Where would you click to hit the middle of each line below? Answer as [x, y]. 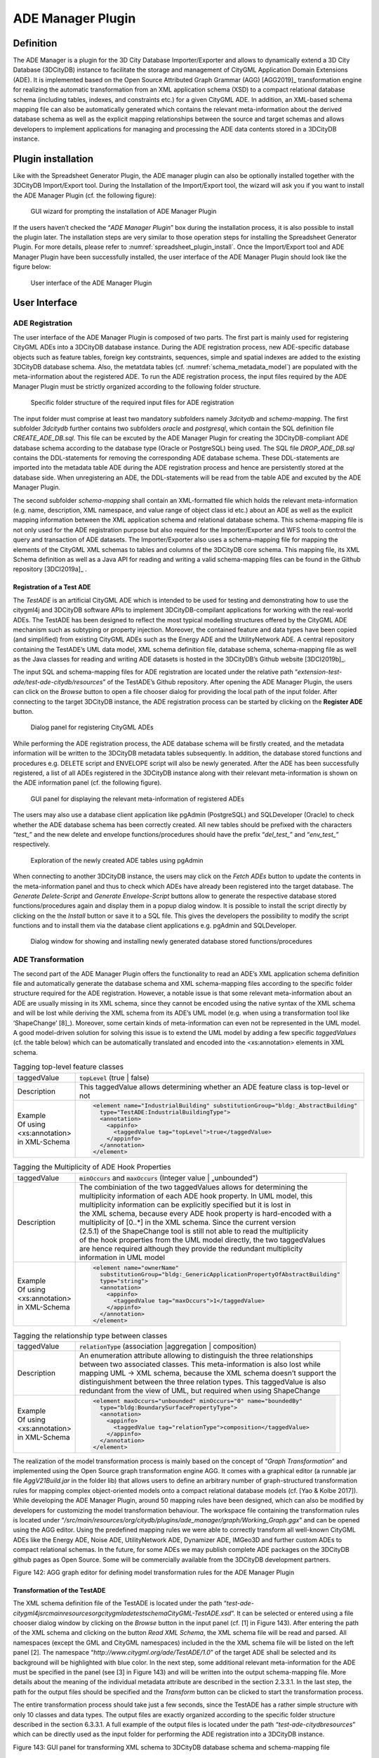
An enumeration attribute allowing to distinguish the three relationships [197, 1355]
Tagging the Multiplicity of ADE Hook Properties [92, 1167]
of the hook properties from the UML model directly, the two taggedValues [202, 1240]
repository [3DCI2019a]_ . [50, 569]
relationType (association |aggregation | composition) [168, 1346]
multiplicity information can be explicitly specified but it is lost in [185, 1205]
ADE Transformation [48, 960]
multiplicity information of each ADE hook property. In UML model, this [196, 1195]
